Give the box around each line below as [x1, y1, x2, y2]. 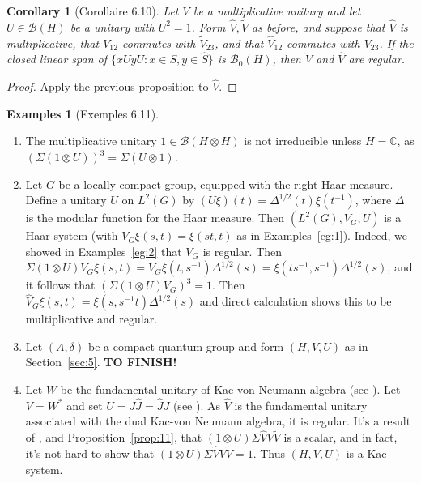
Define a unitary [25, 191, 107, 208]
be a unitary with [70, 18, 155, 35]
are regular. [348, 50, 406, 67]
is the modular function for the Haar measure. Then [25, 209, 285, 226]
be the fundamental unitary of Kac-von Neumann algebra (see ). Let [60, 381, 401, 397]
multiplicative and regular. [25, 310, 158, 327]
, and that [215, 34, 264, 51]
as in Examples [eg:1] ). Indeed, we [236, 227, 407, 244]
